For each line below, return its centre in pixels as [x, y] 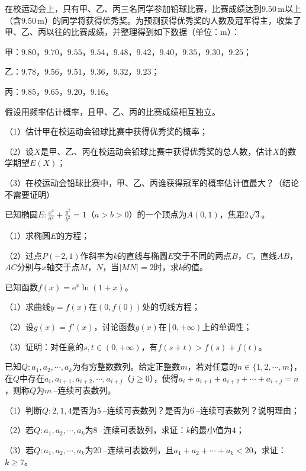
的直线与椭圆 [142, 255]
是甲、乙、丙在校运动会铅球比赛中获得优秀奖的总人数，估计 [157, 151]
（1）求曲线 [28, 307]
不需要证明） [30, 194]
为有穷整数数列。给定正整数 [126, 366]
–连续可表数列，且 [138, 449]
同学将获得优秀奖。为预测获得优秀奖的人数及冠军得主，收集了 [181, 20]
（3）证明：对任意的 [44, 346]
